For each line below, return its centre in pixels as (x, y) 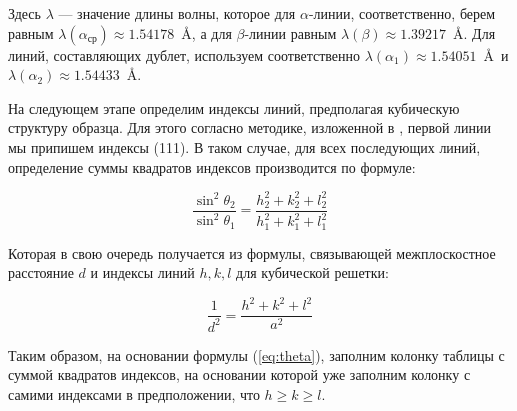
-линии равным (290, 32)
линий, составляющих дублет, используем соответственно (184, 54)
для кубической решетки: (312, 272)
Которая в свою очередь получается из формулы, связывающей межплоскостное (252, 252)
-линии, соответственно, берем (402, 13)
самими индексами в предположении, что (134, 393)
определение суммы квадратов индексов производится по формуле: (212, 166)
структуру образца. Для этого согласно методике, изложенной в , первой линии (250, 127)
